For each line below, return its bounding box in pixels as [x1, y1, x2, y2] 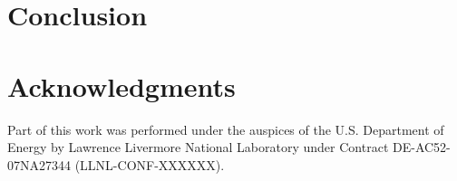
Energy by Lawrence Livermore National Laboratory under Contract [7, 138, 389, 157]
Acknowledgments [7, 67, 236, 104]
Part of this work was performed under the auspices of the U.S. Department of [7, 119, 444, 138]
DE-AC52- [392, 138, 451, 157]
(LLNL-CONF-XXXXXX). [74, 155, 225, 174]
